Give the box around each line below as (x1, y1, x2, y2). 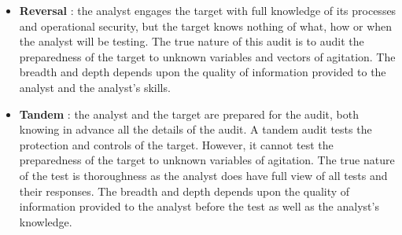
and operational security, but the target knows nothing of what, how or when (19, 17, 393, 34)
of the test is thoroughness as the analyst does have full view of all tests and (19, 167, 388, 183)
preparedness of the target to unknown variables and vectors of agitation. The (19, 48, 396, 64)
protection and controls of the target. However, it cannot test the (19, 136, 334, 152)
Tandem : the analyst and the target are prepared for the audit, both (19, 105, 359, 122)
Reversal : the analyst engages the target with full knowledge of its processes (19, 2, 396, 18)
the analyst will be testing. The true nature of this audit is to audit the (19, 33, 364, 50)
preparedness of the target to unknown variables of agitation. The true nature (19, 152, 395, 168)
